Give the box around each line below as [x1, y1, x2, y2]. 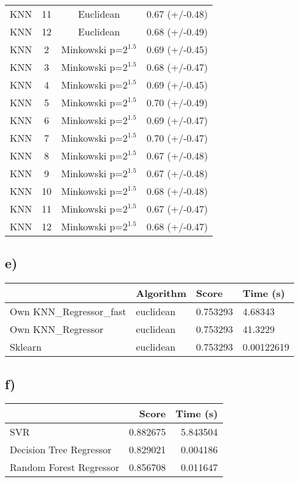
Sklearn [10, 340, 42, 354]
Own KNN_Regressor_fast [10, 304, 127, 319]
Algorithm [136, 286, 187, 301]
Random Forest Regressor [10, 460, 119, 475]
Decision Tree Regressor [10, 442, 112, 457]
